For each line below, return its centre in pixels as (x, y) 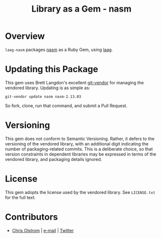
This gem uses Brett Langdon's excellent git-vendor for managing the (74, 82)
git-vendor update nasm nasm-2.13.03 (43, 96)
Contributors (32, 217)
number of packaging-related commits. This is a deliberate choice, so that (79, 149)
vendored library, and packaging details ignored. (54, 159)
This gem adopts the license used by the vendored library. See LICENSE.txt (80, 192)
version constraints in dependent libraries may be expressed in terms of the (81, 154)
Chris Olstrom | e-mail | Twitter (43, 230)
